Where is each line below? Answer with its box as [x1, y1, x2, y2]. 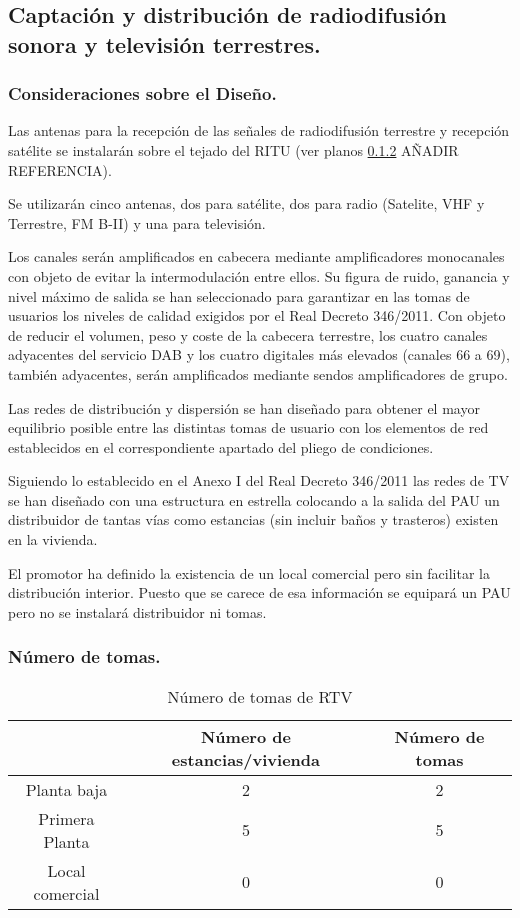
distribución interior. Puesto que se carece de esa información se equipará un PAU [8, 582, 511, 603]
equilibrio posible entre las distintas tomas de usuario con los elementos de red [8, 417, 489, 438]
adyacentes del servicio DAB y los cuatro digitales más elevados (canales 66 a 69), [8, 344, 510, 365]
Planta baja [25, 777, 108, 801]
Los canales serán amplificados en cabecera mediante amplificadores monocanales [8, 246, 505, 267]
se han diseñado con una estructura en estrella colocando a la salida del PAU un [8, 489, 500, 510]
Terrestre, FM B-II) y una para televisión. [8, 212, 266, 233]
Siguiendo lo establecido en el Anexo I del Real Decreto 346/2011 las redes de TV [8, 470, 510, 491]
